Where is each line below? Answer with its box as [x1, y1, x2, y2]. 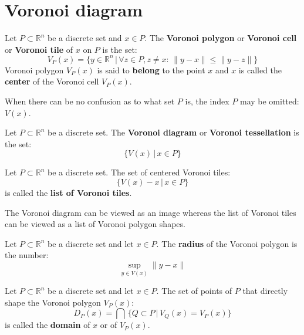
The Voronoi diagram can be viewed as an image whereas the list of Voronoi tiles [5, 206, 296, 218]
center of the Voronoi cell [5, 75, 99, 87]
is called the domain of [5, 319, 90, 331]
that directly [242, 285, 288, 297]
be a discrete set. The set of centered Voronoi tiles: [48, 166, 231, 178]
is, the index [185, 95, 229, 107]
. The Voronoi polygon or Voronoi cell [144, 32, 297, 44]
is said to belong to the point [97, 63, 205, 76]
